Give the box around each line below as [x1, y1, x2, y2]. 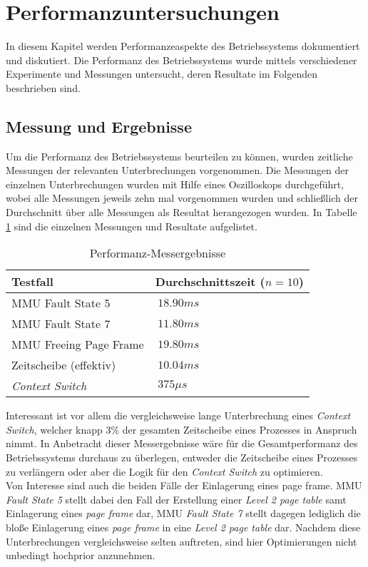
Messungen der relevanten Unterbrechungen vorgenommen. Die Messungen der [6, 163, 349, 178]
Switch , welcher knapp [6, 422, 103, 436]
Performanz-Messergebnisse [89, 245, 226, 262]
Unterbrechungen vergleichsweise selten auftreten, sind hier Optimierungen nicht [6, 533, 357, 548]
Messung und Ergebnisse [6, 115, 192, 137]
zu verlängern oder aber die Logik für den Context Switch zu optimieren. [6, 464, 323, 479]
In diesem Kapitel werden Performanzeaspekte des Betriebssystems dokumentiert [6, 39, 360, 53]
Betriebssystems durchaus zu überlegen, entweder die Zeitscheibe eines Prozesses [6, 450, 358, 465]
